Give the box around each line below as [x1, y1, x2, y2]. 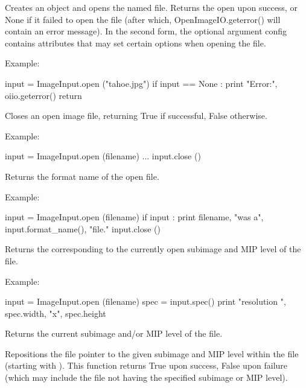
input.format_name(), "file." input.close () [5, 222, 161, 235]
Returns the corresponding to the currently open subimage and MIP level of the [5, 243, 301, 255]
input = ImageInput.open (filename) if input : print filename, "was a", [5, 211, 264, 223]
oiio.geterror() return [5, 89, 82, 101]
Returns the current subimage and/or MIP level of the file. [5, 327, 223, 340]
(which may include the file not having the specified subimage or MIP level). [5, 371, 288, 384]
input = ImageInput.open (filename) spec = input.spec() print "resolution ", [5, 295, 286, 308]
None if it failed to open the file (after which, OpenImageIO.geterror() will [5, 13, 281, 25]
